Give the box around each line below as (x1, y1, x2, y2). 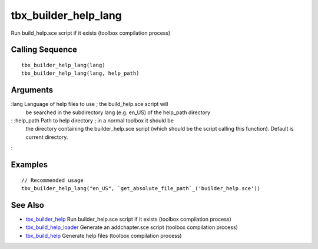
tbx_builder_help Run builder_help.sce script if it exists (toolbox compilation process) (25, 215, 232, 223)
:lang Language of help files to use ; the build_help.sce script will (11, 101, 168, 108)
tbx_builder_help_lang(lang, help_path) (21, 70, 140, 77)
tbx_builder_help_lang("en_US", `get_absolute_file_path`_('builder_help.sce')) (21, 185, 261, 191)
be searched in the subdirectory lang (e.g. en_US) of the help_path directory (25, 109, 211, 116)
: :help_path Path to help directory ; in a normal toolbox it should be (11, 117, 174, 124)
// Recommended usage (21, 177, 84, 184)
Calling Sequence (11, 45, 78, 55)
